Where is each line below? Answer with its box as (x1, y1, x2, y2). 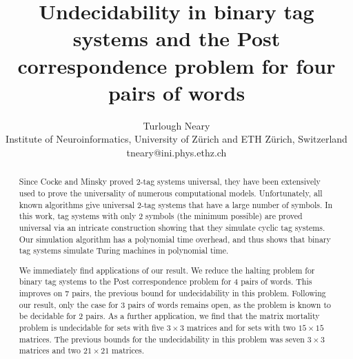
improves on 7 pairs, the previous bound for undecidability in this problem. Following (19, 287, 326, 299)
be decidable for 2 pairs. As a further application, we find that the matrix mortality (19, 310, 320, 322)
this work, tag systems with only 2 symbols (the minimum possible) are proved (19, 210, 303, 222)
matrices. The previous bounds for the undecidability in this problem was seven (19, 333, 305, 345)
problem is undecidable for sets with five (19, 322, 164, 334)
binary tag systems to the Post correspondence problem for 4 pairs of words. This (19, 276, 312, 287)
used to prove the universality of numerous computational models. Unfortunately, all (19, 187, 323, 198)
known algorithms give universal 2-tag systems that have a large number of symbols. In (19, 198, 333, 210)
